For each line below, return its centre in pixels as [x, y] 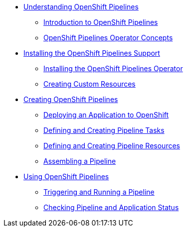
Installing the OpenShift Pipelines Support [92, 53]
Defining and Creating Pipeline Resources [112, 146]
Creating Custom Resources [90, 84]
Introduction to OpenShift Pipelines [101, 22]
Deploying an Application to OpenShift [106, 115]
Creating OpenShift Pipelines [71, 99]
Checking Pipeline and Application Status [111, 207]
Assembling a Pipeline [80, 161]
